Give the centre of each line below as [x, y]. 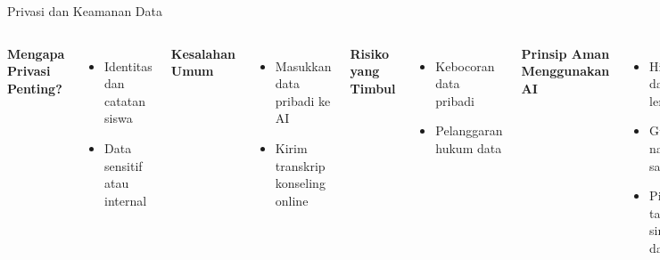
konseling [300, 183]
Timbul [373, 88]
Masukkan [303, 65]
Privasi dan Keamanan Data [85, 11]
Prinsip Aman [565, 53]
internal [126, 200]
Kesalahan [203, 53]
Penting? [35, 88]
